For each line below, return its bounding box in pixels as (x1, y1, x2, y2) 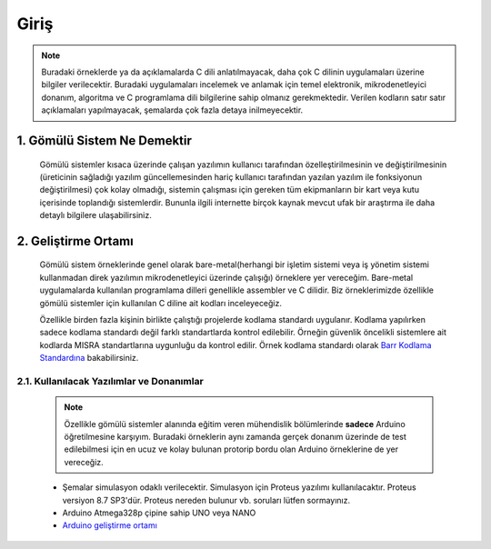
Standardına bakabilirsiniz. (39, 353, 139, 364)
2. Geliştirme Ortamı (16, 233, 134, 249)
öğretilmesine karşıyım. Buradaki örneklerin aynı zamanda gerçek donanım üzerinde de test (64, 431, 406, 442)
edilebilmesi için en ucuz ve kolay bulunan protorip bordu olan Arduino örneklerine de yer (64, 444, 399, 454)
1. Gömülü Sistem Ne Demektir (16, 133, 193, 148)
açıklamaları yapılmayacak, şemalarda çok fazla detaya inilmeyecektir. (41, 105, 304, 115)
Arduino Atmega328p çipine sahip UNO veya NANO (62, 507, 256, 518)
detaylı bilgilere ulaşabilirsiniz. (39, 210, 152, 221)
